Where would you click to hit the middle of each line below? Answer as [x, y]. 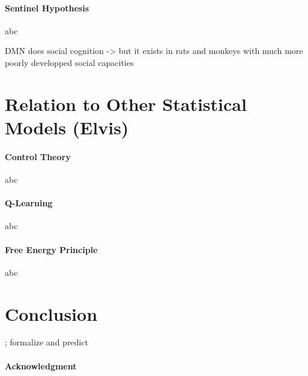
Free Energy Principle [51, 249]
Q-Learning [29, 203]
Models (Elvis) [67, 127]
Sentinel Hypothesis [47, 7]
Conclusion [51, 313]
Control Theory [38, 156]
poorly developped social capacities [69, 62]
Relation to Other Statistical [126, 103]
